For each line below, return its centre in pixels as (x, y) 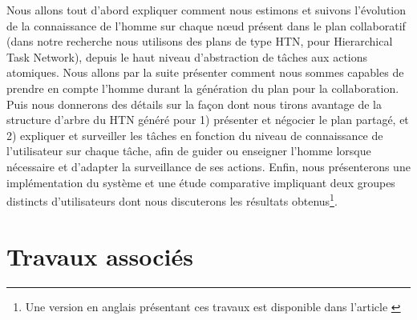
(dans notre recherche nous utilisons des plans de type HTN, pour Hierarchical (200, 41)
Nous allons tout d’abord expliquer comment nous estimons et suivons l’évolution (206, 10)
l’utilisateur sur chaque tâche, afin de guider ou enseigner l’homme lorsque (189, 151)
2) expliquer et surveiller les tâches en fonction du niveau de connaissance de (195, 135)
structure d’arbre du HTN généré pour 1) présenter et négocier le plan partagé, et (208, 120)
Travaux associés (100, 256)
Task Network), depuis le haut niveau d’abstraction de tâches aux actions (187, 56)
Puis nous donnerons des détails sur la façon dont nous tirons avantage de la (194, 104)
